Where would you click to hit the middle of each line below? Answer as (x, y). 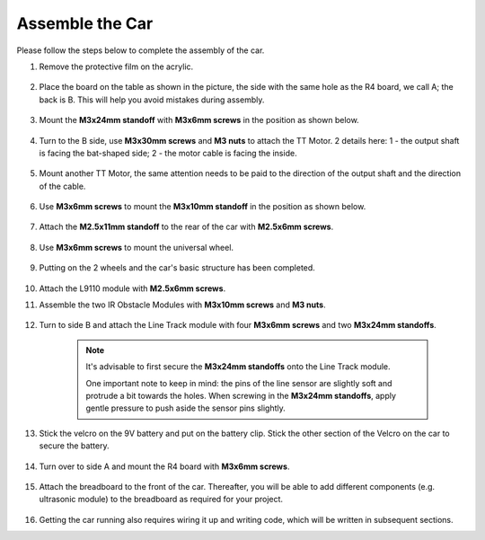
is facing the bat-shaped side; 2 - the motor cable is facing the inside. (168, 153)
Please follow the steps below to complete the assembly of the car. (141, 50)
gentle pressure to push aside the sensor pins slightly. (186, 408)
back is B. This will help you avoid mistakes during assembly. (152, 100)
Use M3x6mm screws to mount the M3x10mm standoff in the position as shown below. (203, 207)
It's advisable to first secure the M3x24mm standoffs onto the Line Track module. (238, 367)
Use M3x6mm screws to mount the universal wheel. (136, 247)
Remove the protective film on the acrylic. (116, 66)
